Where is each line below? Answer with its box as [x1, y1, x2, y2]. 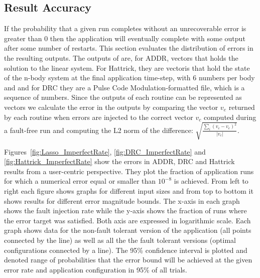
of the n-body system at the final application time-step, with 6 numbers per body [4, 72, 255, 83]
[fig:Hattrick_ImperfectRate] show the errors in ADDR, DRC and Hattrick [4, 156, 235, 167]
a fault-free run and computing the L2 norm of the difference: [4, 124, 193, 135]
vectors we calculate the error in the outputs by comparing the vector [4, 101, 218, 112]
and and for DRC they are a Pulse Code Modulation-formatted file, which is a [4, 82, 245, 92]
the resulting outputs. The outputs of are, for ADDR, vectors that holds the [4, 52, 238, 63]
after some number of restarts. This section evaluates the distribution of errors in [4, 43, 253, 53]
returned [228, 101, 255, 112]
